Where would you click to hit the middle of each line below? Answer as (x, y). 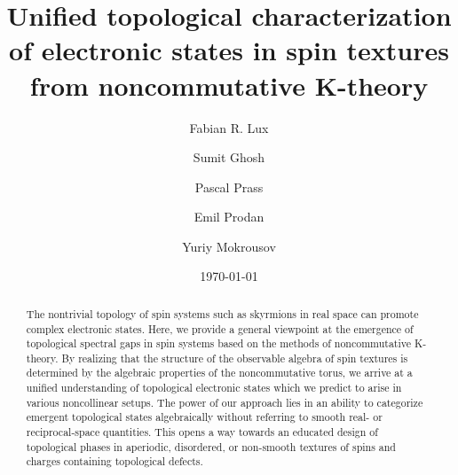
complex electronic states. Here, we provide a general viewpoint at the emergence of (220, 328)
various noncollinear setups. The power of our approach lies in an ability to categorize (225, 402)
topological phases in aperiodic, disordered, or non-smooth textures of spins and (211, 446)
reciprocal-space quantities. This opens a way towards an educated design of (202, 432)
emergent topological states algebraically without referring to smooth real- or (204, 417)
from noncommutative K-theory (229, 85)
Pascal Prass (229, 187)
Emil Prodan (229, 217)
